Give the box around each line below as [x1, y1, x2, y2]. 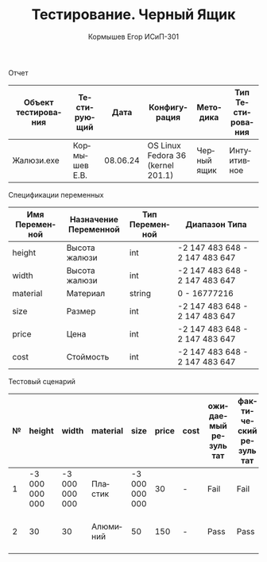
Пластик [91, 478, 110, 499]
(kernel [147, 160, 175, 171]
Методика [196, 102, 222, 122]
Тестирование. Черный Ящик [31, 6, 236, 24]
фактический [237, 395, 257, 436]
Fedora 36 [147, 149, 187, 160]
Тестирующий [74, 91, 95, 133]
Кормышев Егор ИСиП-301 [87, 32, 180, 41]
